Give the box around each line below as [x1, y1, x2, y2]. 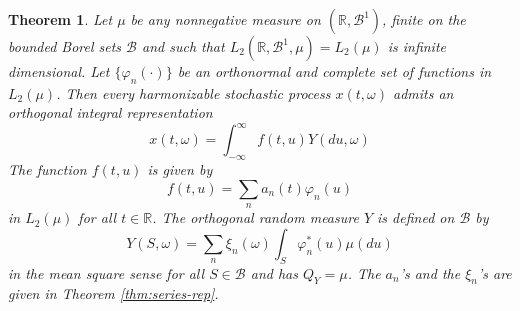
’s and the [399, 262, 461, 283]
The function [8, 159, 87, 180]
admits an [392, 82, 454, 103]
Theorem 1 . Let [8, 9, 113, 29]
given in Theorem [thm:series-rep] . [8, 283, 219, 304]
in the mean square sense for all [8, 262, 205, 283]
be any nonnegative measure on [130, 9, 321, 29]
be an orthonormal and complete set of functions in [177, 61, 492, 81]
